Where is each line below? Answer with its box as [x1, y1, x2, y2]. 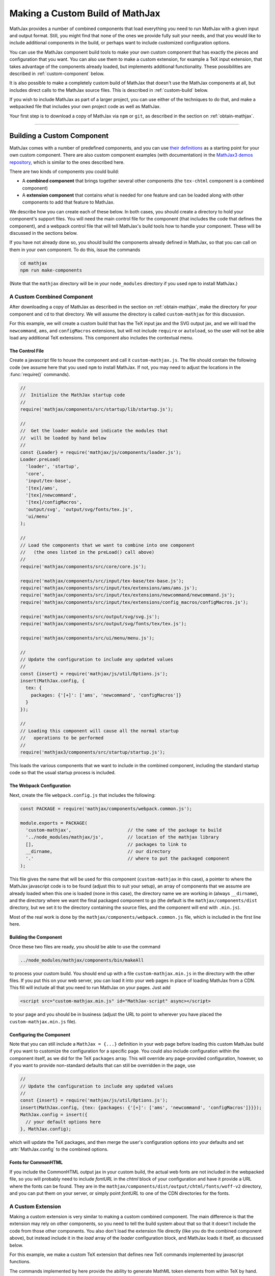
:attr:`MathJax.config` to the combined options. [9, 1146, 109, 1152]
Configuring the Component [9, 1032, 71, 1038]
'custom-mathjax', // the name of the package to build [25, 827, 222, 833]
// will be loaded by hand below [20, 435, 106, 441]
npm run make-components [20, 267, 82, 273]
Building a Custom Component [9, 131, 109, 140]
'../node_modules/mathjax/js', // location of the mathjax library [25, 835, 219, 840]
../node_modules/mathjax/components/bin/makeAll [20, 957, 144, 963]
